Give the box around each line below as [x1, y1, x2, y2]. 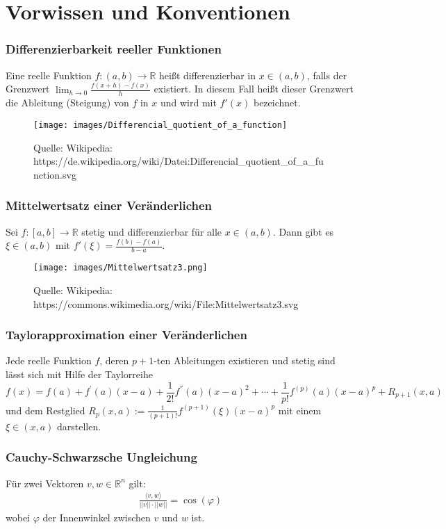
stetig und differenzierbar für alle [81, 224, 222, 238]
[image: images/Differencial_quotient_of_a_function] [33, 120, 288, 130]
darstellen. [57, 418, 101, 433]
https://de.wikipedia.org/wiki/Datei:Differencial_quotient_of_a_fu [33, 154, 324, 168]
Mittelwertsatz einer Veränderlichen [6, 197, 213, 214]
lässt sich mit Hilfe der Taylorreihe [6, 366, 153, 381]
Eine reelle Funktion [6, 67, 92, 82]
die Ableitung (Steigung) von [6, 95, 129, 110]
